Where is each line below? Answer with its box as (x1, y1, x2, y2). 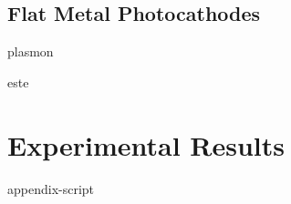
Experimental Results (7, 126, 285, 163)
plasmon (7, 42, 54, 61)
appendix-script (7, 178, 95, 198)
